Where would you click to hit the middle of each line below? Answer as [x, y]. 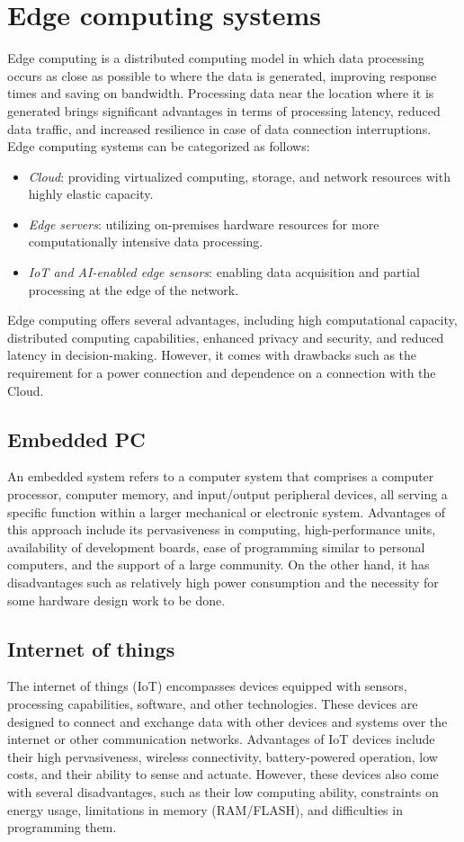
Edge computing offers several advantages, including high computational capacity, [232, 320]
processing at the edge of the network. [133, 289]
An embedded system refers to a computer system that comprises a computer [221, 476]
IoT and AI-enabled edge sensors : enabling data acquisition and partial [224, 272]
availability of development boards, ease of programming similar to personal [216, 546]
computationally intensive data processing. [146, 242]
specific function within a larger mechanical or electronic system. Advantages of [226, 511]
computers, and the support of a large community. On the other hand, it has [219, 564]
